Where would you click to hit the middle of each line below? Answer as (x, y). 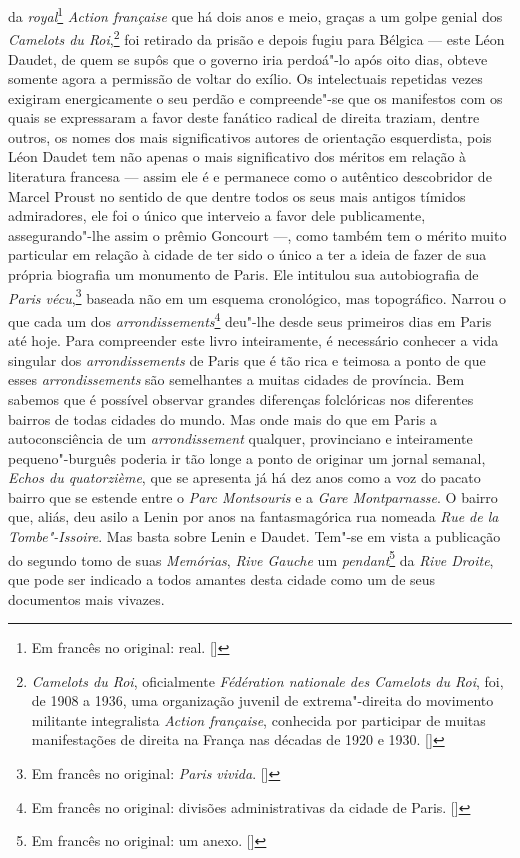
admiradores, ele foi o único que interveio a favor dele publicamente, (217, 215)
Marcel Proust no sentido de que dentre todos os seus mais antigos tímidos (237, 195)
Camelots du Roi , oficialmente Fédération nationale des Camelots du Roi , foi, (267, 680)
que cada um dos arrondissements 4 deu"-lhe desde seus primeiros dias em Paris (250, 319)
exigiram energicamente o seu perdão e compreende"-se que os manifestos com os (255, 97)
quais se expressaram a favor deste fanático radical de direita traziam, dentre (244, 117)
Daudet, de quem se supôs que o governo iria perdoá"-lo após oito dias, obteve (248, 58)
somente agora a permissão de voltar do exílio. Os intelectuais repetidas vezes (245, 78)
